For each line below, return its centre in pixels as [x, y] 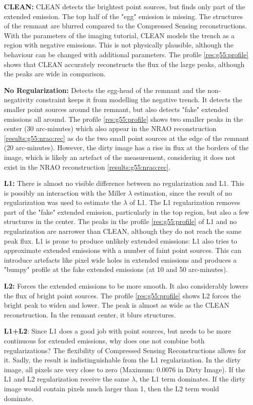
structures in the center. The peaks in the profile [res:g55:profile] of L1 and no [120, 221]
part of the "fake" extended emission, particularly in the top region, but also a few [126, 212]
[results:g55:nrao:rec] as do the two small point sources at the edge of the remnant [127, 138]
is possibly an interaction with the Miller [65, 192]
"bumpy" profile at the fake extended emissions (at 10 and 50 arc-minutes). [116, 269]
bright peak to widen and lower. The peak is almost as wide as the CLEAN [117, 305]
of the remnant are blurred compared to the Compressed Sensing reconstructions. [126, 26]
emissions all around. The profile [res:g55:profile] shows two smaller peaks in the [124, 119]
